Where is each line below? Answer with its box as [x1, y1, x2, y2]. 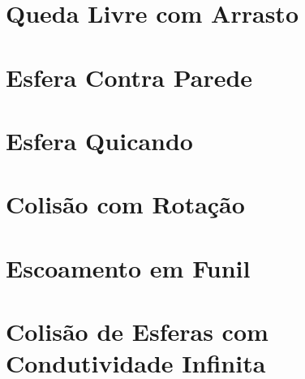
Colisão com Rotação [6, 187, 245, 221]
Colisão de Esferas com [6, 315, 268, 348]
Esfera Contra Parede [6, 60, 253, 93]
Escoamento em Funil [6, 251, 251, 284]
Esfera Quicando [6, 123, 193, 157]
